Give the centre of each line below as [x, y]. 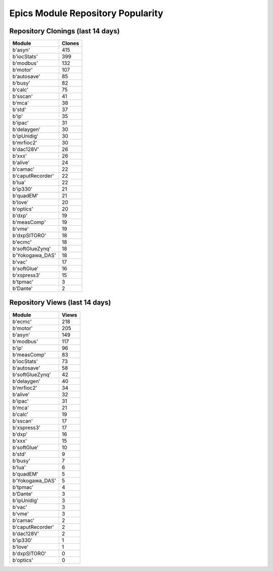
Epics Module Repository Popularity [86, 13]
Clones [70, 43]
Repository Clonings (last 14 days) [64, 31]
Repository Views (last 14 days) [60, 303]
